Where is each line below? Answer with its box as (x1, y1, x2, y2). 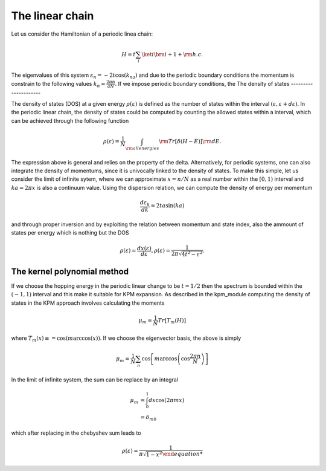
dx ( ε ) (136, 245, 152, 252)
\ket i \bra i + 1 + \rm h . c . (141, 51, 203, 57)
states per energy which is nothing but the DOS (11, 229, 129, 236)
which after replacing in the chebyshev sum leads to (11, 429, 141, 437)
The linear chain (11, 9, 94, 22)
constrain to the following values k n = (11, 80, 106, 89)
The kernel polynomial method (11, 266, 129, 276)
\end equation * (162, 450, 203, 458)
